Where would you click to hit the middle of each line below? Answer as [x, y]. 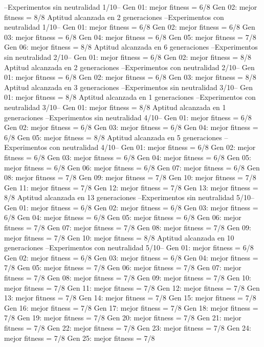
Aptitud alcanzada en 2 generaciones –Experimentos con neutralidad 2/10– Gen [129, 67]
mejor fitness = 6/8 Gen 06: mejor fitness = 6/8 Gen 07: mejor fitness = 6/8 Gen [132, 167]
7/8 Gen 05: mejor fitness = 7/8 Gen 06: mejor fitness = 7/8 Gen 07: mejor [123, 267]
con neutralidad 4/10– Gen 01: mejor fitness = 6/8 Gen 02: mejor [152, 147]
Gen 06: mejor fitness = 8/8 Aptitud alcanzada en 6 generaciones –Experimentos [131, 47]
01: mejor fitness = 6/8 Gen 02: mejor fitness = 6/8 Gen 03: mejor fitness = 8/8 [130, 77]
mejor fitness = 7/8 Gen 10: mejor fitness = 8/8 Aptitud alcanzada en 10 [119, 237]
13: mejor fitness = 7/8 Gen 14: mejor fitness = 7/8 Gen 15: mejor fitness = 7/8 [130, 298]
